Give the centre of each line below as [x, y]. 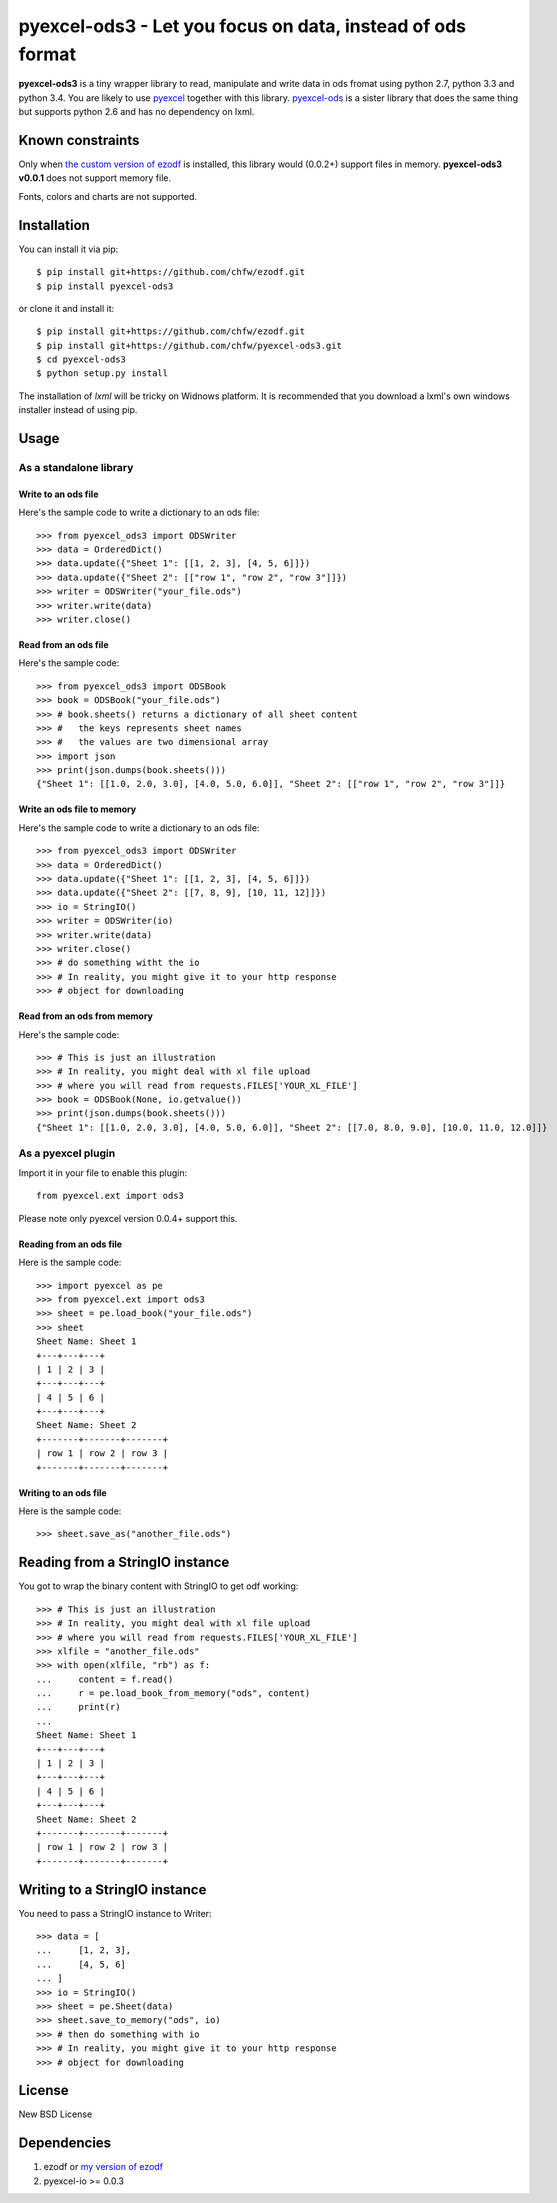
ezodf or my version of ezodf [103, 2167]
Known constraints [79, 140]
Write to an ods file [58, 494]
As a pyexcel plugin [67, 1153]
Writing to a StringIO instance [112, 1889]
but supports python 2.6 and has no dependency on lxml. [136, 112]
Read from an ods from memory [86, 1016]
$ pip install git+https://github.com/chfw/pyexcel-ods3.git [189, 345]
